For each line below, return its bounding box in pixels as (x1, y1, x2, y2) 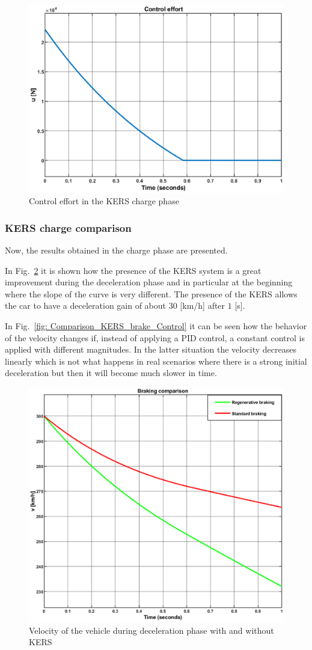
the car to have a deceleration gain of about (5, 299, 167, 312)
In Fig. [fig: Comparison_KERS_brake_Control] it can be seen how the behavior (5, 319, 307, 332)
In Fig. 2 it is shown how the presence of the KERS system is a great (5, 264, 262, 276)
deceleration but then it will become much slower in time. (5, 366, 217, 379)
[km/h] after (180, 299, 225, 312)
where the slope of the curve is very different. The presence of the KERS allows (5, 287, 298, 300)
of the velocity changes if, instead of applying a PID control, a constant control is (5, 331, 305, 344)
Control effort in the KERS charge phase (29, 195, 179, 207)
